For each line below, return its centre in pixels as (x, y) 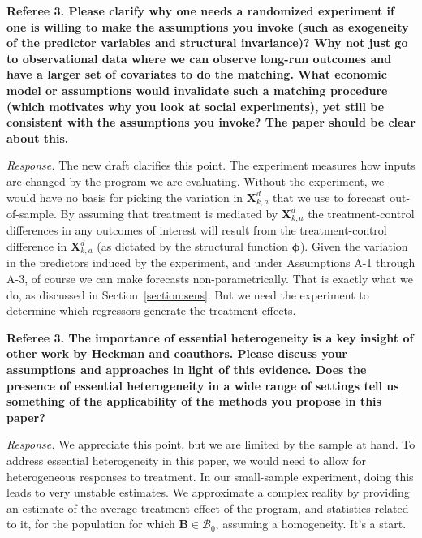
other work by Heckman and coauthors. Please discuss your (177, 353)
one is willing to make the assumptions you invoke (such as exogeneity (208, 26)
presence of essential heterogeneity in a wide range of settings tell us (203, 385)
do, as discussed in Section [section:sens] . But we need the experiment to (188, 294)
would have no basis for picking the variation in (125, 197)
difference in (37, 246)
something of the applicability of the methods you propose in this (194, 401)
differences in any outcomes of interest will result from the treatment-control (197, 230)
